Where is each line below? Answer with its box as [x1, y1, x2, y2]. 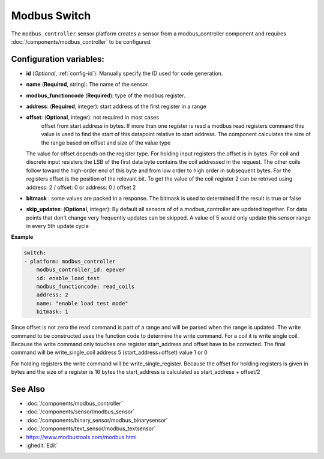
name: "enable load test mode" [36, 300, 128, 307]
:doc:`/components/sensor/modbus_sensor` [26, 408, 135, 415]
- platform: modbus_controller [23, 258, 116, 265]
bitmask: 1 [36, 308, 68, 315]
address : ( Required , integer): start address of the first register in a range [26, 103, 206, 110]
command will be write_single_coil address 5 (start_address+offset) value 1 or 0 [11, 349, 208, 356]
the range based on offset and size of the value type [41, 139, 171, 146]
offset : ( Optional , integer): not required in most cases [26, 114, 159, 121]
